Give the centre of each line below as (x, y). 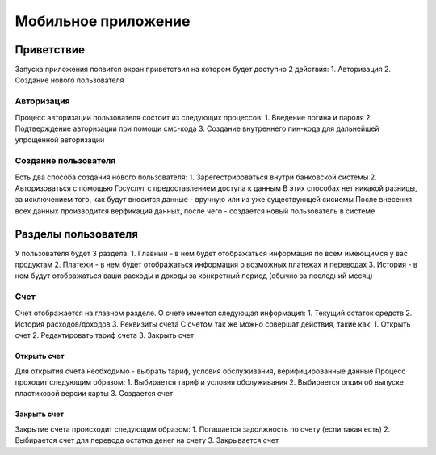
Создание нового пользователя (69, 80)
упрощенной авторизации (60, 140)
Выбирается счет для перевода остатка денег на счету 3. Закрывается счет (147, 440)
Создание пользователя (65, 161)
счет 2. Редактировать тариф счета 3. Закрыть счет (105, 335)
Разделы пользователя (77, 234)
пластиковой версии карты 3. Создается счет (94, 394)
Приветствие (50, 50)
